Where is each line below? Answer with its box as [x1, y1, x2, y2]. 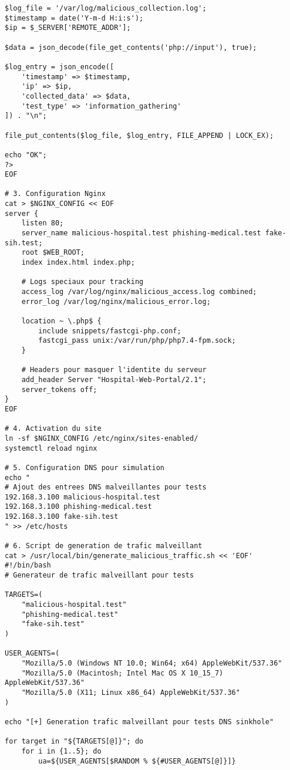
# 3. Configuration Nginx [5, 190, 106, 198]
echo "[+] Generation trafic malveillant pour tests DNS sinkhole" [5, 717, 274, 726]
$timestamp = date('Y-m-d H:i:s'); [5, 13, 144, 22]
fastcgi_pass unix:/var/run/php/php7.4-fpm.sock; [38, 336, 236, 345]
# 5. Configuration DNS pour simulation [5, 463, 165, 472]
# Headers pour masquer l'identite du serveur [21, 366, 207, 374]
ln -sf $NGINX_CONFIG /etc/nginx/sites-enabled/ [5, 434, 198, 443]
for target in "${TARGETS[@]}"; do [5, 737, 144, 746]
